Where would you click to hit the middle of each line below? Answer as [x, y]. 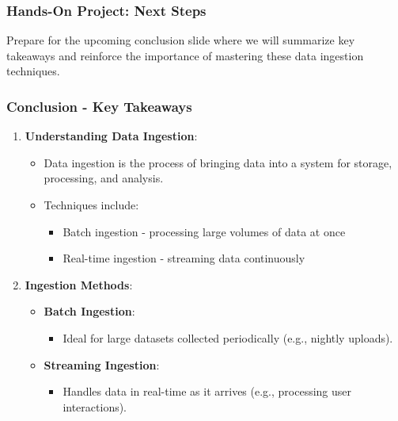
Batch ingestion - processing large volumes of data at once [204, 231]
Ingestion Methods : [79, 284]
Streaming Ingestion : [102, 364]
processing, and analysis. [104, 178]
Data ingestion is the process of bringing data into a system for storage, [218, 162]
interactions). [95, 406]
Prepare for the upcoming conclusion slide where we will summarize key [181, 40]
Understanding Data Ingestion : [111, 136]
